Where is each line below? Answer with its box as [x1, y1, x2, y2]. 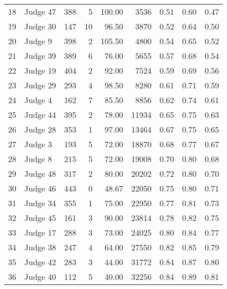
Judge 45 [24, 212, 56, 223]
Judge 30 [24, 20, 56, 32]
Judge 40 [24, 271, 56, 282]
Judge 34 [24, 197, 56, 209]
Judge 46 [24, 182, 56, 194]
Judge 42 [24, 256, 56, 268]
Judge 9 [24, 35, 52, 47]
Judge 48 [24, 168, 56, 179]
